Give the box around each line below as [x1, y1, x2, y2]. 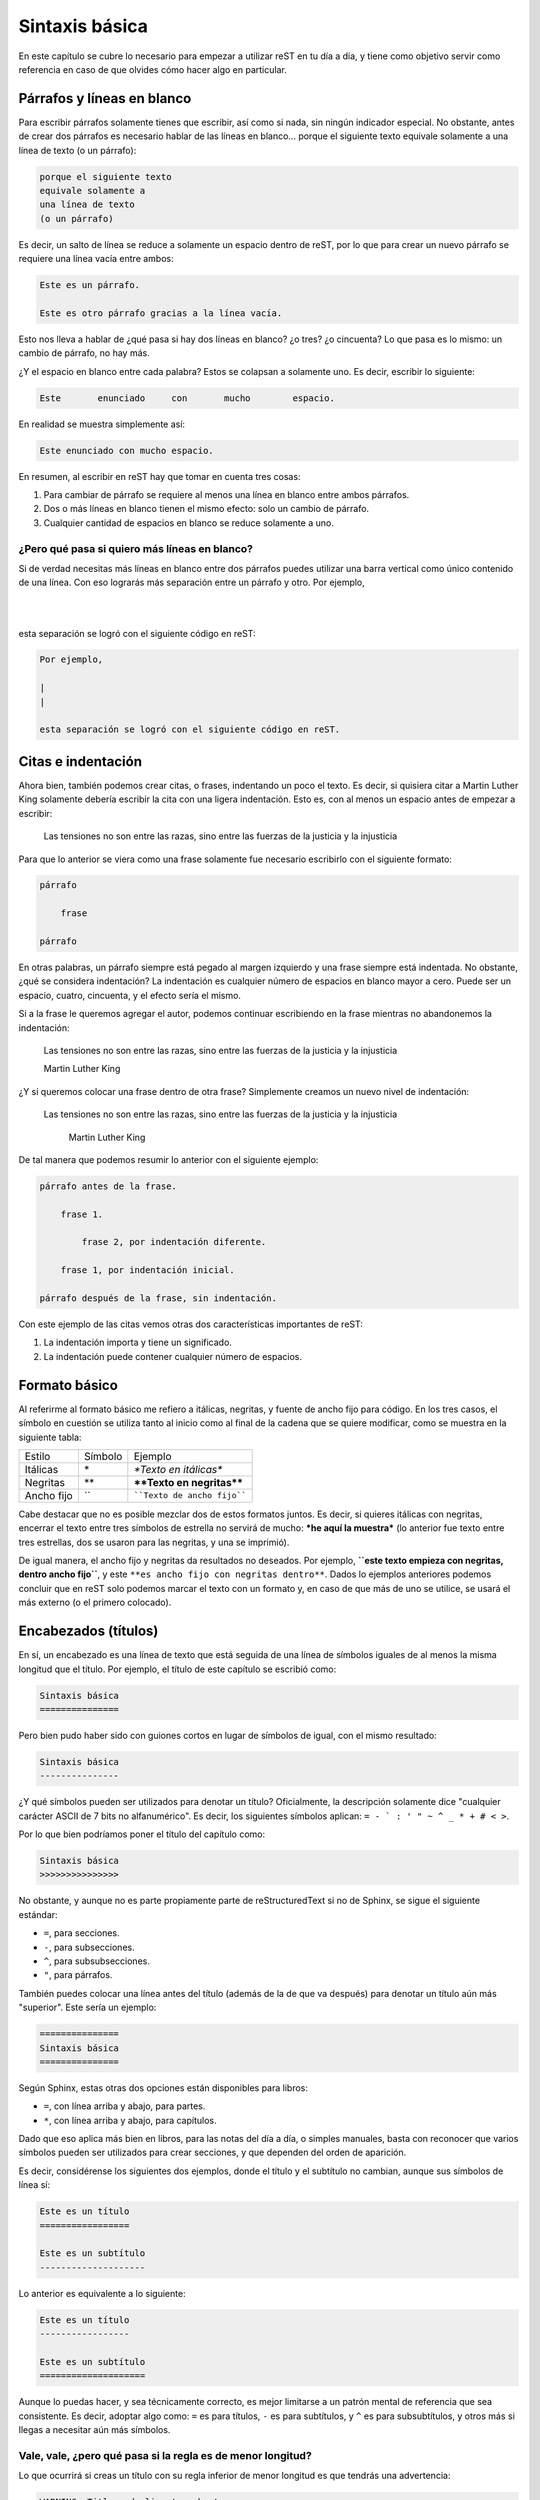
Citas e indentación [18, 753, 142, 770]
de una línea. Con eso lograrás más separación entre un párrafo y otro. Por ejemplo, [18, 576, 365, 589]
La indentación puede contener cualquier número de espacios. [43, 1350, 302, 1362]
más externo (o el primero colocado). [18, 1596, 172, 1609]
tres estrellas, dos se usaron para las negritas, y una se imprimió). [18, 1536, 290, 1548]
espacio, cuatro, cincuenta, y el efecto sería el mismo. [18, 989, 242, 1001]
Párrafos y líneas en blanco [18, 90, 192, 107]
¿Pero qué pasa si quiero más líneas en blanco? [18, 541, 254, 555]
